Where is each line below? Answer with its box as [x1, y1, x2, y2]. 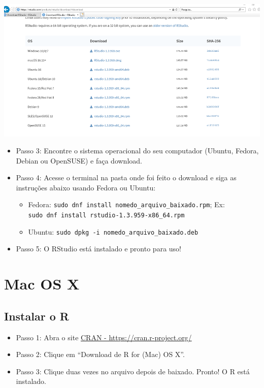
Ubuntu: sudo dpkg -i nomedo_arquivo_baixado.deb [28, 226, 199, 237]
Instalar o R [4, 308, 69, 324]
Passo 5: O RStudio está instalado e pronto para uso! [16, 243, 181, 254]
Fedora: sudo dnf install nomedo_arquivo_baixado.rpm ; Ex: [28, 199, 225, 210]
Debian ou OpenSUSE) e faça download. [16, 155, 142, 166]
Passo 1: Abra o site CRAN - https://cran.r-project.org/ [16, 332, 192, 342]
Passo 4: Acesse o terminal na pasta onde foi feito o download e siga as [16, 172, 237, 183]
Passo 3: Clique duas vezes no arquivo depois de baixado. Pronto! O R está [16, 366, 250, 376]
